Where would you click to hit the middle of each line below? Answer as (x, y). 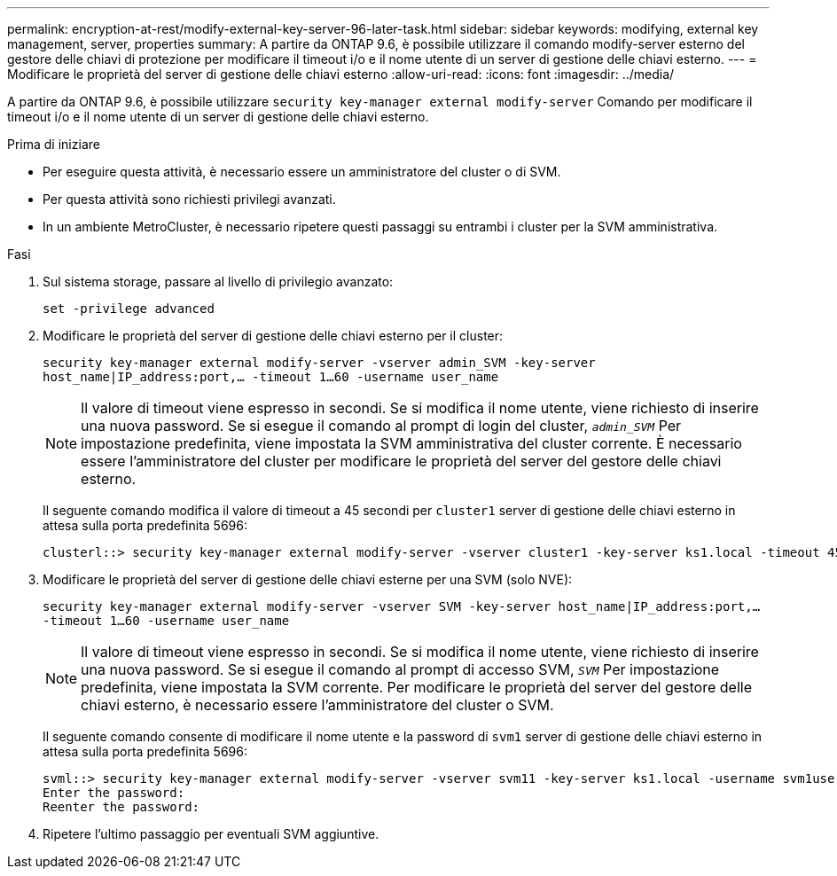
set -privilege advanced (129, 309)
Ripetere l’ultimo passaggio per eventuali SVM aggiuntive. (211, 834)
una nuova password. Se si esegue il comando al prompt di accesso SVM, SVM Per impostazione (400, 669)
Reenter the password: (121, 807)
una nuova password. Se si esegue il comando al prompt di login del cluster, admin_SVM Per (381, 426)
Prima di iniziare (54, 144)
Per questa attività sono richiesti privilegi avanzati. (189, 199)
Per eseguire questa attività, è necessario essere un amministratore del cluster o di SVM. (302, 172)
